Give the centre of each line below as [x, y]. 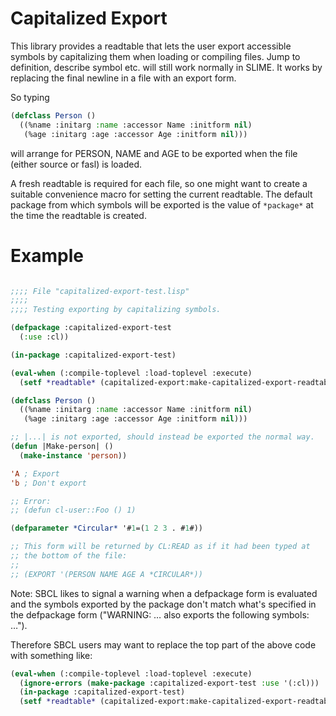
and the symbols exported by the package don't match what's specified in [163, 604]
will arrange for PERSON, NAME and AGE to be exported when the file [154, 153]
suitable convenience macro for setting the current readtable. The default [161, 194]
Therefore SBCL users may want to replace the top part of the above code [163, 644]
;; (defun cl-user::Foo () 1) [73, 510]
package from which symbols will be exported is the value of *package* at [162, 204]
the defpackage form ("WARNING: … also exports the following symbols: [160, 614]
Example [47, 255]
